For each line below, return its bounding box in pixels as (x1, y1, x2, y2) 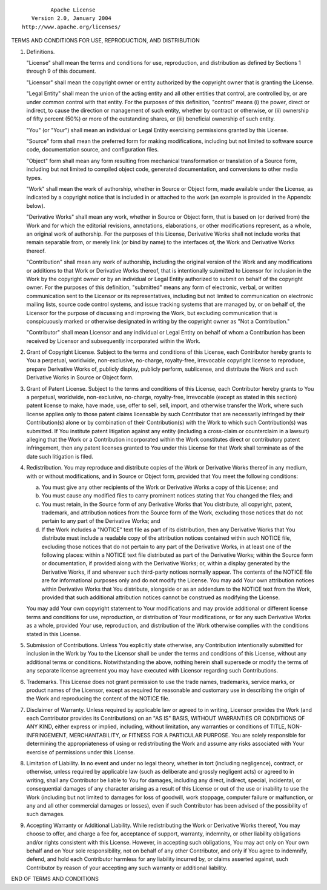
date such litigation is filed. (26, 453, 94, 460)
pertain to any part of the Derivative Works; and (41, 517, 160, 525)
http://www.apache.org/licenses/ (22, 23, 121, 30)
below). (26, 202, 45, 209)
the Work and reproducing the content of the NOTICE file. (26, 695, 170, 702)
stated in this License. (26, 630, 81, 637)
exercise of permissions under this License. (26, 748, 136, 756)
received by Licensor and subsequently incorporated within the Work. (26, 337, 201, 345)
